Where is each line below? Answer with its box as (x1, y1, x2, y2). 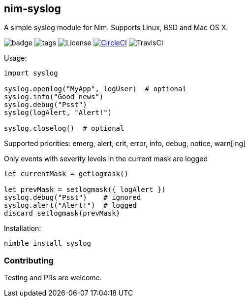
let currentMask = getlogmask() (4, 170, 128, 178)
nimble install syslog (4, 239, 92, 248)
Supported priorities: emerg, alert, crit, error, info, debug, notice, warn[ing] (4, 139, 246, 148)
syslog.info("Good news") (4, 93, 104, 101)
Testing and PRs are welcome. (4, 273, 102, 282)
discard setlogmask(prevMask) (4, 209, 121, 218)
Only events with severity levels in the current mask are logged (4, 154, 208, 163)
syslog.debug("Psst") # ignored (4, 193, 141, 202)
